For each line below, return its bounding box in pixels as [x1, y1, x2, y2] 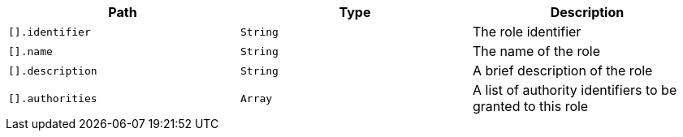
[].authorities [8, 92, 97, 105]
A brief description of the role [472, 62, 653, 79]
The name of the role [472, 43, 600, 59]
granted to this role [472, 98, 589, 114]
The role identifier [472, 24, 581, 40]
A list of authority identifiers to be [472, 82, 677, 98]
